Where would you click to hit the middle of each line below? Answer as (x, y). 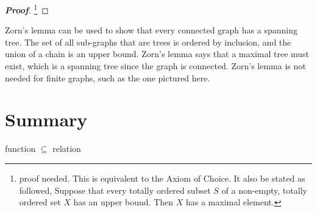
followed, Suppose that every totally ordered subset (115, 190)
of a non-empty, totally (264, 190)
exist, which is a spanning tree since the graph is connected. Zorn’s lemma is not (155, 66)
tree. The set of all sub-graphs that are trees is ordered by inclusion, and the (148, 42)
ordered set (40, 202)
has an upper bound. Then (123, 202)
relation (67, 149)
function (20, 149)
